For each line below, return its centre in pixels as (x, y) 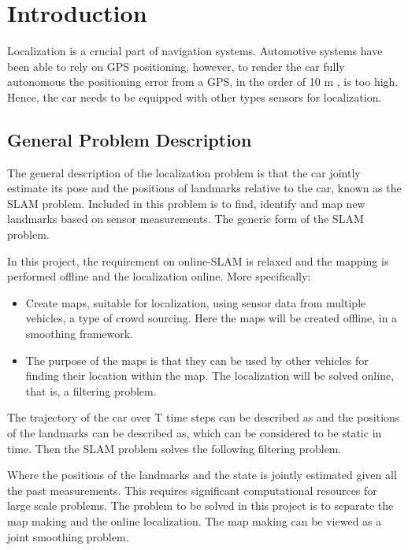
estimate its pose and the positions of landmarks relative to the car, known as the (204, 188)
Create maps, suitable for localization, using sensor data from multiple (196, 302)
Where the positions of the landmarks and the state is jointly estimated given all (202, 475)
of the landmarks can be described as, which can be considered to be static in (195, 433)
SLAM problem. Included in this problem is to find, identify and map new (186, 203)
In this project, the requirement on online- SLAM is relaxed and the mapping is (198, 260)
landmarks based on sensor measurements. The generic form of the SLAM (185, 219)
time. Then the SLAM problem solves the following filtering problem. (174, 448)
